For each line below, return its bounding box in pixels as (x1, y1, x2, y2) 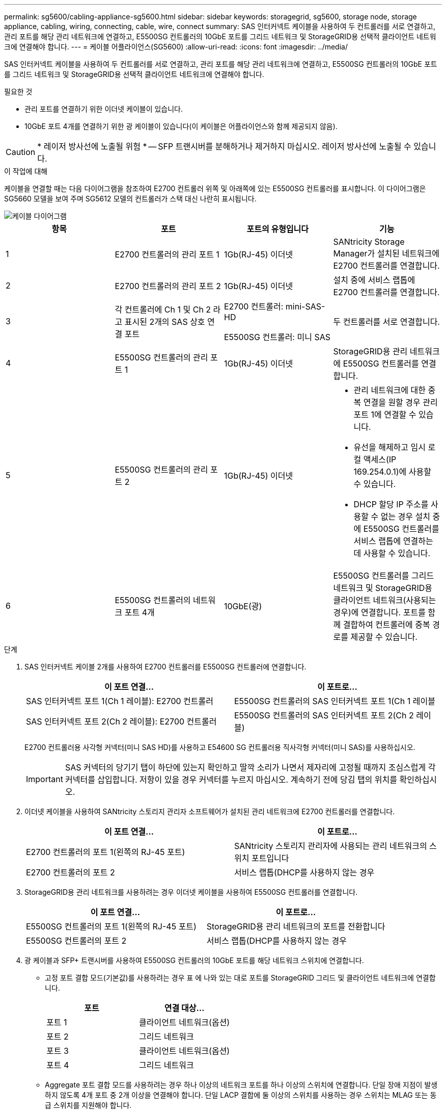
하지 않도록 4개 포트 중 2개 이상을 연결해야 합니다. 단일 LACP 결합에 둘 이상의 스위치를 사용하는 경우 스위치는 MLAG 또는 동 (45, 1091, 437, 1099)
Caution (6, 147, 36, 157)
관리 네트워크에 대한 (353, 385, 426, 395)
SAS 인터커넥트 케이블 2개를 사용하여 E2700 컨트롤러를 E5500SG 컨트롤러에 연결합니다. (24, 662, 306, 671)
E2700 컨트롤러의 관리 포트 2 (115, 281, 221, 291)
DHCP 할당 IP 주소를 (353, 499, 429, 509)
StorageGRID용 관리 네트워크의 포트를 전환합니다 (206, 921, 385, 931)
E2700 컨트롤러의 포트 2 (26, 867, 115, 877)
